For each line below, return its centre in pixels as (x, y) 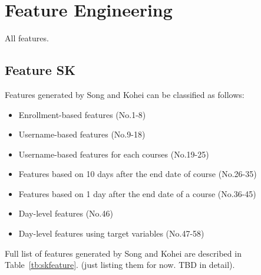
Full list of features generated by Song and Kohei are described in (123, 253)
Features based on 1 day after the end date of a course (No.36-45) (137, 193)
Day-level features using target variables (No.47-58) (111, 233)
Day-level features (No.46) (66, 213)
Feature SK (40, 70)
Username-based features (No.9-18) (82, 134)
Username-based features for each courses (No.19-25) (114, 154)
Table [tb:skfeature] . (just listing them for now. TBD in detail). (120, 265)
